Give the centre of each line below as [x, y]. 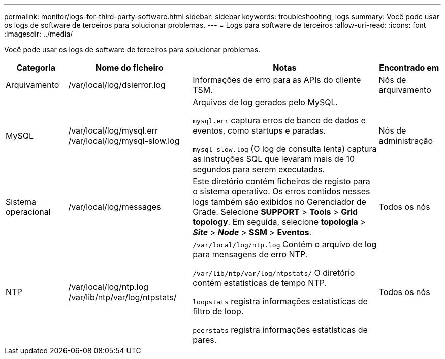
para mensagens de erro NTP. [250, 254]
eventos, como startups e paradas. [259, 130]
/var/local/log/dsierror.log [117, 85]
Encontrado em [409, 68]
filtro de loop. [218, 311]
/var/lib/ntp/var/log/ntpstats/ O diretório [274, 273]
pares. [205, 340]
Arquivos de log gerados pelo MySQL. [265, 102]
